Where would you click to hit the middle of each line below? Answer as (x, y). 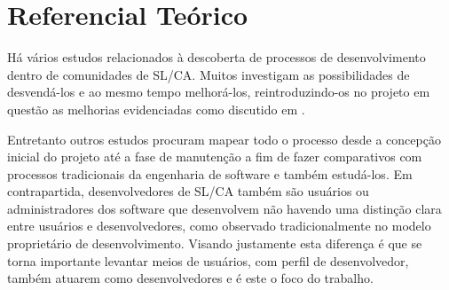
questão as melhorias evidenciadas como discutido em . (156, 109)
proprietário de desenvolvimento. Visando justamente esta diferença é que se (215, 243)
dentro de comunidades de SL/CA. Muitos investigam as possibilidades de (209, 74)
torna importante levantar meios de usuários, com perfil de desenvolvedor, (208, 260)
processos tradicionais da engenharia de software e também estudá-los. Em (210, 173)
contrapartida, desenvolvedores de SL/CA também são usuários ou (188, 191)
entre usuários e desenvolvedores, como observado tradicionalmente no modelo (219, 226)
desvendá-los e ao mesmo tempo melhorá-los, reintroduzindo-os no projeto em (219, 92)
